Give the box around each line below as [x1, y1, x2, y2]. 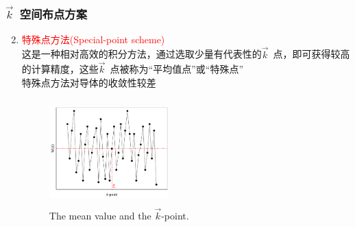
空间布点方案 [19, 5, 88, 22]
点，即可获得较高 [273, 47, 350, 61]
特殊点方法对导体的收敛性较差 [21, 75, 156, 90]
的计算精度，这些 [21, 62, 99, 76]
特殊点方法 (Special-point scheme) [21, 32, 165, 46]
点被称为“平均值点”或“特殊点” [110, 62, 244, 76]
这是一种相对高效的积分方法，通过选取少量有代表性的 [21, 47, 262, 61]
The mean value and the [49, 208, 151, 223]
